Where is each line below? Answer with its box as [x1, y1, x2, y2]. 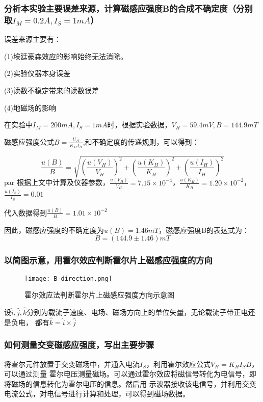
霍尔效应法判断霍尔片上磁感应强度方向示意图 [24, 289, 174, 300]
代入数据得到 [4, 207, 47, 218]
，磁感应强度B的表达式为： [159, 224, 250, 235]
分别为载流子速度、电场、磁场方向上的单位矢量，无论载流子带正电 [27, 307, 248, 317]
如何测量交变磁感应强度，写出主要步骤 [4, 338, 154, 351]
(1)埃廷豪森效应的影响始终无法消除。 [4, 50, 127, 61]
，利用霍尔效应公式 [146, 358, 211, 369]
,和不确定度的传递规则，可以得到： [83, 136, 199, 147]
